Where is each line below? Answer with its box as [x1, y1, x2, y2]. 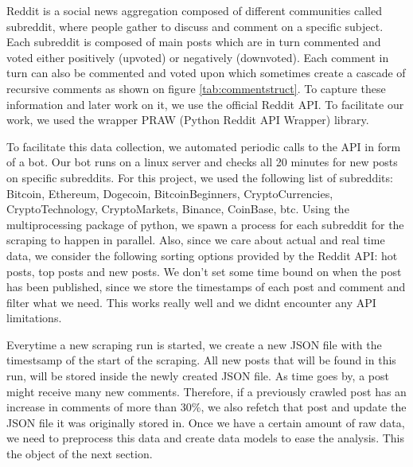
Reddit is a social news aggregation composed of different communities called [6, 2, 382, 18]
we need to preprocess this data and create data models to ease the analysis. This [6, 430, 404, 446]
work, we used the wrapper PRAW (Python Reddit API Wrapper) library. [6, 111, 369, 128]
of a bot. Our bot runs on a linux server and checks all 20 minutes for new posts [6, 154, 398, 170]
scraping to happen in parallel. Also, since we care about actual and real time [6, 232, 385, 248]
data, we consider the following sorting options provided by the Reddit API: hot [6, 247, 398, 263]
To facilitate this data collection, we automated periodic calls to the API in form [6, 138, 401, 154]
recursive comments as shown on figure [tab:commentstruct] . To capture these [6, 80, 386, 96]
